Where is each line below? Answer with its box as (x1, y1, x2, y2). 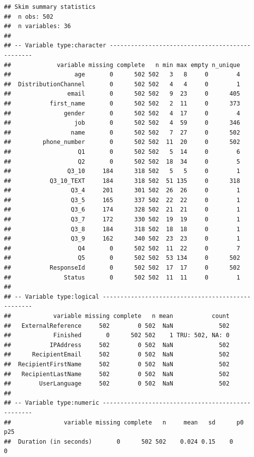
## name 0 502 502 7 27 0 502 (4, 129, 240, 136)
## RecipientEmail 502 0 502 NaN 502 (4, 351, 230, 358)
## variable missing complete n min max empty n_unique (4, 61, 240, 69)
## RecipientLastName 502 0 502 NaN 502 (4, 370, 230, 378)
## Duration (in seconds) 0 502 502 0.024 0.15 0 (4, 438, 233, 445)
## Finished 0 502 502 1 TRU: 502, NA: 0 (4, 332, 230, 339)
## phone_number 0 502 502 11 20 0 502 (4, 139, 240, 146)
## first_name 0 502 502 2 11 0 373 (4, 100, 240, 107)
